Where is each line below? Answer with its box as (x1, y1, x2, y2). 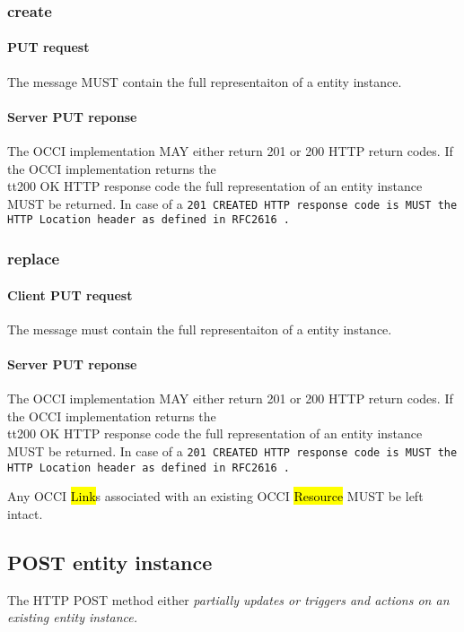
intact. (7, 504, 43, 523)
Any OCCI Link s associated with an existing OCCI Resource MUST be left (7, 487, 424, 506)
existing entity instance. (7, 608, 137, 627)
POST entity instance (7, 548, 213, 576)
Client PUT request (7, 285, 133, 304)
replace (7, 247, 60, 270)
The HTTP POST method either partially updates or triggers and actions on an (7, 590, 450, 609)
